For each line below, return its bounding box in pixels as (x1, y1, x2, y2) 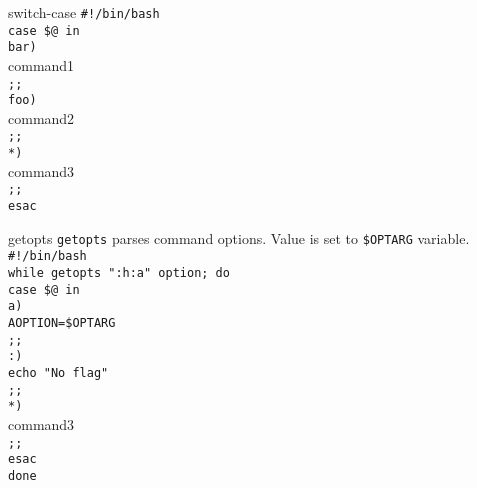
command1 (8, 54, 75, 75)
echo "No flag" (8, 365, 109, 380)
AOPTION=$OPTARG (8, 315, 116, 330)
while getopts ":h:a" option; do (8, 266, 230, 280)
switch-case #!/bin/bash (8, 2, 160, 22)
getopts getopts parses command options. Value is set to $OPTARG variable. (8, 227, 470, 248)
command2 (8, 107, 75, 128)
